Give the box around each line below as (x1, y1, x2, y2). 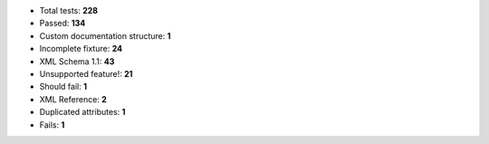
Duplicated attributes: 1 (39, 107, 126, 118)
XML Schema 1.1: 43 (39, 55, 115, 67)
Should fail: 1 (39, 82, 88, 92)
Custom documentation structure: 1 (39, 30, 171, 41)
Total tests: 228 (39, 5, 99, 15)
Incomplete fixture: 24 (39, 43, 122, 54)
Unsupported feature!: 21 (39, 68, 133, 79)
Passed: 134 (39, 18, 86, 29)
